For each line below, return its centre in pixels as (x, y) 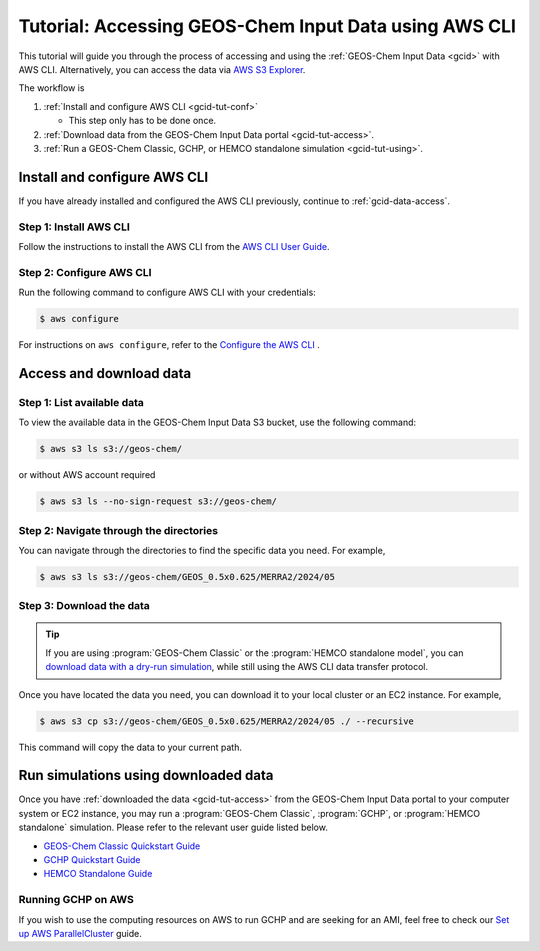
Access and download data (105, 373)
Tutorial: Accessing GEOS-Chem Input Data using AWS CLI (267, 26)
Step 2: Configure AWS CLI (85, 272)
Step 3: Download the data (84, 606)
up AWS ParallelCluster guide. (80, 933)
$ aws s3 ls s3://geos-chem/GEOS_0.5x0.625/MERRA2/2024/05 (187, 576)
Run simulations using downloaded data (146, 775)
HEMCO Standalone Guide (98, 874)
